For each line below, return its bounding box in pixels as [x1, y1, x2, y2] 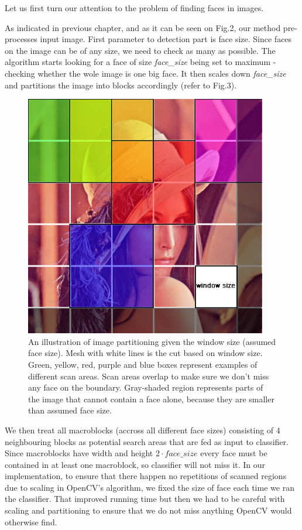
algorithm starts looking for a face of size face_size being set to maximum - [5, 56, 276, 68]
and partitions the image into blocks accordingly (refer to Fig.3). [5, 78, 237, 91]
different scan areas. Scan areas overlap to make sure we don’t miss [28, 370, 269, 382]
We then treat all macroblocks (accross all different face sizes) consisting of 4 [5, 423, 280, 436]
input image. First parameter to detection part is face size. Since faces [40, 33, 292, 45]
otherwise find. [5, 515, 57, 528]
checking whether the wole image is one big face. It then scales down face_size [5, 67, 286, 79]
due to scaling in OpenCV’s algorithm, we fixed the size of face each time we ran [5, 481, 294, 493]
